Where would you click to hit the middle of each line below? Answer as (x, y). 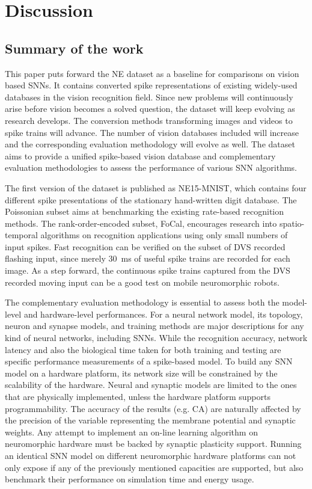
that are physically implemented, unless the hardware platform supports (138, 397)
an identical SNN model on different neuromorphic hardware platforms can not (151, 455)
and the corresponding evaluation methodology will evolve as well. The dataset (150, 144)
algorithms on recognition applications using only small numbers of (164, 235)
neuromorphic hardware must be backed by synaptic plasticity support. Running (153, 444)
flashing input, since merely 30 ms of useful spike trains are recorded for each (148, 258)
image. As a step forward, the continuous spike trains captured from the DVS (148, 270)
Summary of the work (74, 48)
